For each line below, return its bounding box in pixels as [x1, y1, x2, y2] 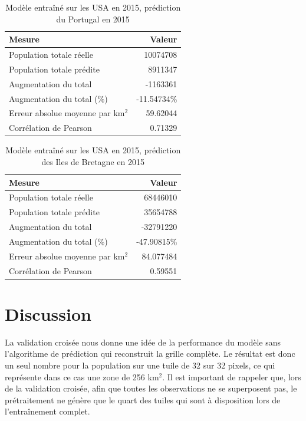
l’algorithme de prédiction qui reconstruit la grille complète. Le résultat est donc [5, 347, 295, 360]
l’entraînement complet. [5, 405, 90, 417]
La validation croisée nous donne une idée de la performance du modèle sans [5, 336, 281, 348]
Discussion [5, 301, 91, 325]
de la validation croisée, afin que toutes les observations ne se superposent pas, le [5, 382, 297, 394]
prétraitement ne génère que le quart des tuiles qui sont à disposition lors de [5, 393, 281, 406]
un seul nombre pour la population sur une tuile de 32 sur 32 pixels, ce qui [5, 359, 275, 371]
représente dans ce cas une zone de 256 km [5, 370, 159, 383]
